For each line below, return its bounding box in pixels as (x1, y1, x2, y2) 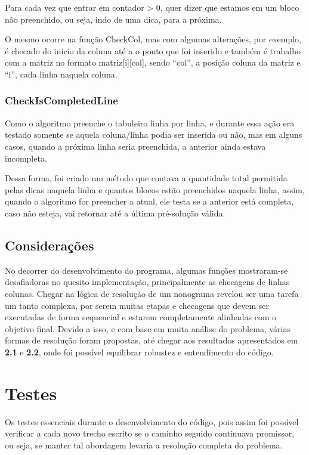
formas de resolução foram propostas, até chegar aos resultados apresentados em (5, 334, 298, 346)
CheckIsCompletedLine (5, 93, 118, 108)
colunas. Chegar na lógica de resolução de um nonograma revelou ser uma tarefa (5, 287, 299, 299)
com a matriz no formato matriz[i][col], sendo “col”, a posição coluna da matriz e (5, 56, 301, 69)
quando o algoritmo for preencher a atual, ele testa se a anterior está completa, (5, 195, 294, 208)
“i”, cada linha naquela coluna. (5, 67, 118, 80)
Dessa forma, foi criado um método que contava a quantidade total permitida (5, 172, 288, 184)
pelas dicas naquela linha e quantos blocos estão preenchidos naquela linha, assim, (5, 183, 305, 196)
